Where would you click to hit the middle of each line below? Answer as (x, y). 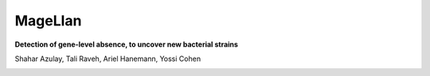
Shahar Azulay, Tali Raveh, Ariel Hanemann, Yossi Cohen (108, 59)
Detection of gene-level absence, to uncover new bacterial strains (127, 44)
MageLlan (48, 21)
